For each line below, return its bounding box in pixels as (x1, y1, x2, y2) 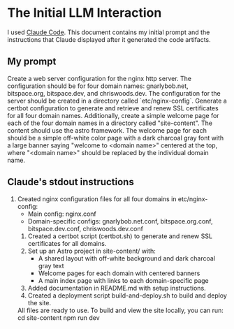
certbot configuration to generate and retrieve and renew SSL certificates (7, 103, 219, 112)
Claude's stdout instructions (7, 176, 134, 188)
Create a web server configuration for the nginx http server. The (7, 74, 192, 82)
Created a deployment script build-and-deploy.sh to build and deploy (27, 291, 227, 300)
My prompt (7, 56, 57, 68)
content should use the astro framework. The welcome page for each (7, 126, 207, 134)
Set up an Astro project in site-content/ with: (27, 247, 156, 255)
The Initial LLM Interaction (7, 5, 162, 21)
